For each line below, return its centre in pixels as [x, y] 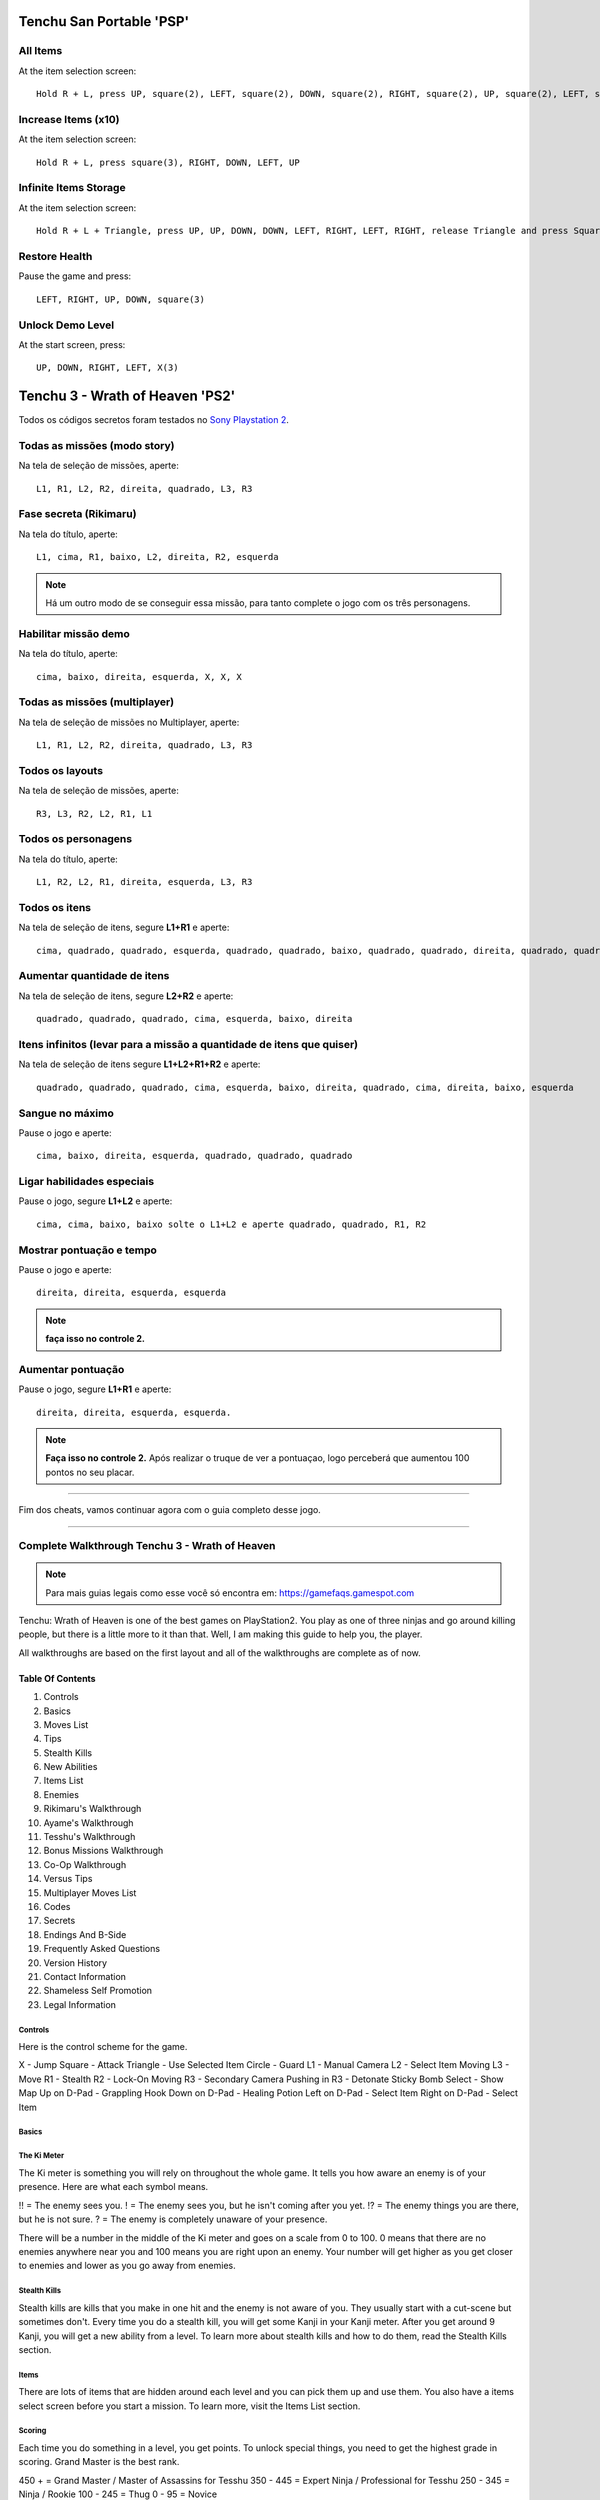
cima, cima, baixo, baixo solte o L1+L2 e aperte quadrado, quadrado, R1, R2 [231, 1224]
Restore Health [55, 256]
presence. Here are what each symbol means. [113, 2187]
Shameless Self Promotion [98, 1991]
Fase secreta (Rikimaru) [77, 514]
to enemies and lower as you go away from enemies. [127, 2266]
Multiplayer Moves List [90, 1892]
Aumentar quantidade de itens [94, 976]
